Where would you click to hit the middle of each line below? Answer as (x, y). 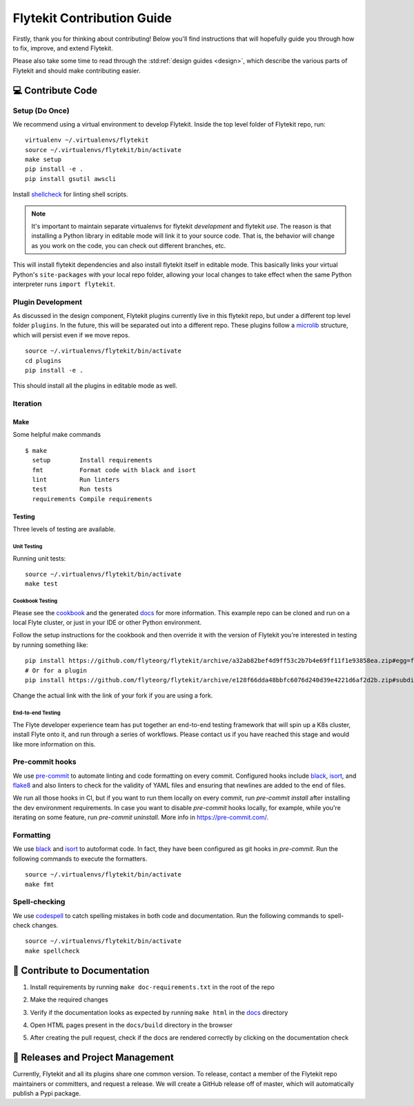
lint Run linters (76, 479)
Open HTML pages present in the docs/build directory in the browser (131, 1025)
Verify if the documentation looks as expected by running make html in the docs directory (159, 1012)
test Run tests (72, 489)
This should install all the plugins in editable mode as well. (95, 386)
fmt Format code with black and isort (114, 470)
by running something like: (50, 645)
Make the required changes (69, 1000)
